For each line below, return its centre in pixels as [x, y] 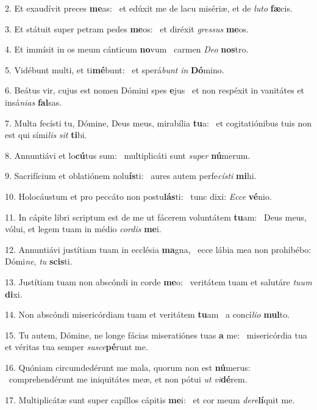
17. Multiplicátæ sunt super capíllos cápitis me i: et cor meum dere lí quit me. [150, 400]
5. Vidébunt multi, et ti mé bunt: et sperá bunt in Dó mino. [115, 69]
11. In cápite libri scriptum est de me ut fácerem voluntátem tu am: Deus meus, [156, 217]
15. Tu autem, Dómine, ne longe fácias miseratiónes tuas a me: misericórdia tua [156, 335]
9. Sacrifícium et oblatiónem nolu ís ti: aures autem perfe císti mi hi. [131, 176]
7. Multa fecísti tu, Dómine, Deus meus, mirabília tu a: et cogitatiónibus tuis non [158, 123]
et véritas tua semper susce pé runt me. [77, 347]
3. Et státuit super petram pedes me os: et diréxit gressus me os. [127, 28]
